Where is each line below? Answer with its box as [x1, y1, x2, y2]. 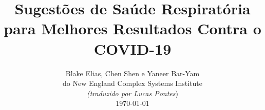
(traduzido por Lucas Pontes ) [87, 87, 178, 98]
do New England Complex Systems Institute [63, 78, 202, 89]
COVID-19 [93, 38, 172, 59]
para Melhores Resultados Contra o [4, 18, 261, 39]
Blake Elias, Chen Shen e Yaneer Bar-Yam [65, 68, 200, 78]
